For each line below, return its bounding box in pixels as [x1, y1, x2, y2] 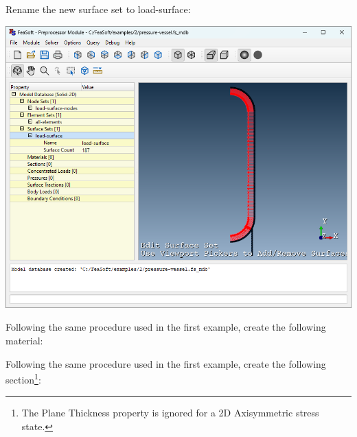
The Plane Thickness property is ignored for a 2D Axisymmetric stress [21, 405, 319, 420]
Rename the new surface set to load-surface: [5, 2, 191, 16]
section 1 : [5, 370, 41, 386]
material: [5, 333, 43, 348]
